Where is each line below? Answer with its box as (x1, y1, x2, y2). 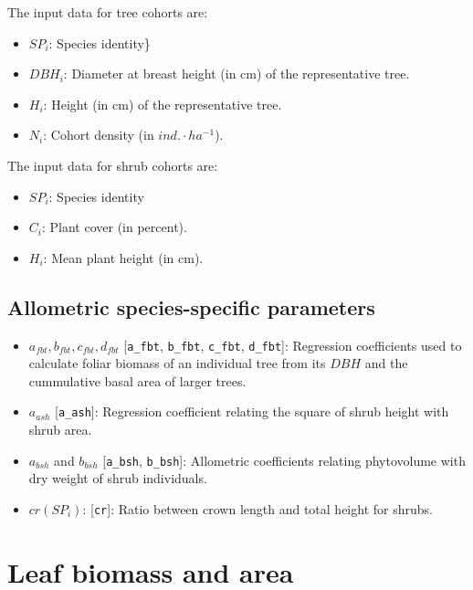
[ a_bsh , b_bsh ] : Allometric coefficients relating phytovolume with (102, 450, 466, 469)
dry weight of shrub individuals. (28, 469, 207, 488)
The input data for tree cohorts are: (7, 3, 208, 21)
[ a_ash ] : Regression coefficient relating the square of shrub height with (55, 402, 449, 421)
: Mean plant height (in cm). (43, 248, 204, 267)
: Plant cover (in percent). (41, 217, 187, 237)
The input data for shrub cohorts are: (7, 155, 218, 174)
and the (364, 353, 408, 373)
